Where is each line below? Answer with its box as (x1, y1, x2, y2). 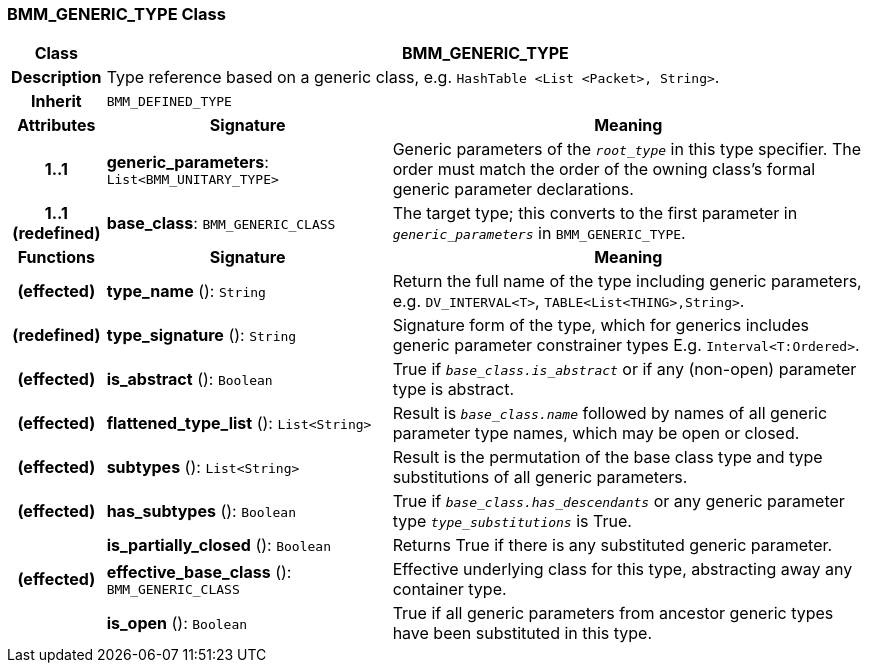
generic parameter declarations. (392, 179, 634, 200)
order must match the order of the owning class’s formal (392, 159, 816, 180)
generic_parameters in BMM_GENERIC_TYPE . (392, 223, 686, 244)
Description (11, 67, 102, 88)
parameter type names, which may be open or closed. (392, 423, 800, 444)
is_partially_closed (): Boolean (106, 535, 331, 556)
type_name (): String (106, 281, 266, 302)
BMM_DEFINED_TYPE (106, 93, 232, 109)
